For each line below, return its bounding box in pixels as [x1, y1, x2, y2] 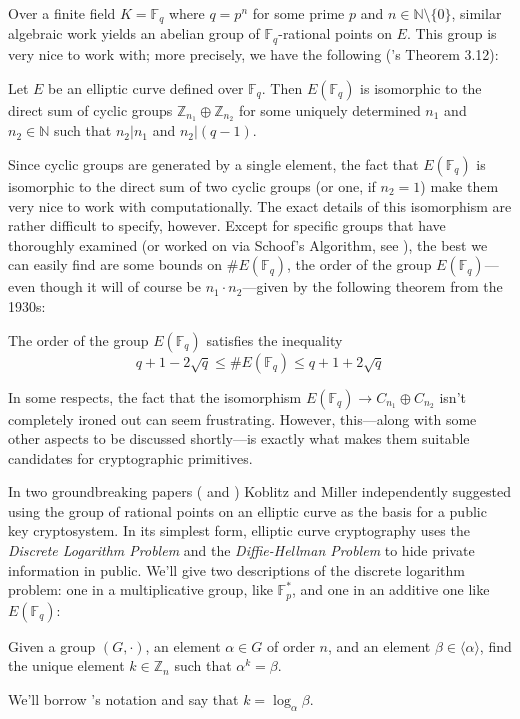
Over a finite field [8, 3, 116, 23]
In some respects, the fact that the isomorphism [8, 386, 302, 407]
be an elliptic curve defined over [48, 77, 244, 98]
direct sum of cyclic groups [8, 99, 173, 120]
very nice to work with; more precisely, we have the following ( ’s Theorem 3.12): [8, 43, 499, 64]
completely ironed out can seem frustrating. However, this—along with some [8, 408, 477, 429]
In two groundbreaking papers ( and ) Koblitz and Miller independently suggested [8, 481, 511, 502]
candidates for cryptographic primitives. [8, 447, 253, 468]
